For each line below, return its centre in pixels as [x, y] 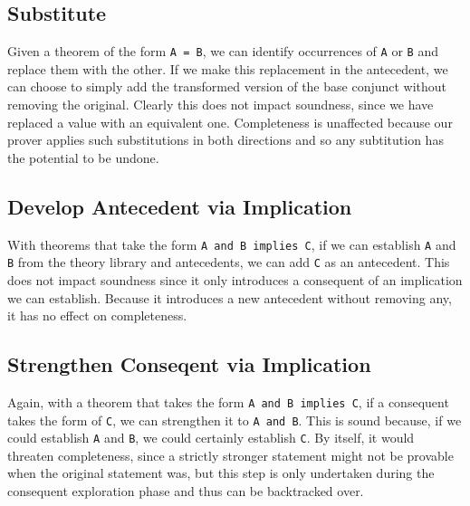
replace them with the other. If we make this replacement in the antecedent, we [228, 68]
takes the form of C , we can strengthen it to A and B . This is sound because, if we [235, 420]
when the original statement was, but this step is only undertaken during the [221, 473]
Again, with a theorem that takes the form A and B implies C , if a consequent [228, 401]
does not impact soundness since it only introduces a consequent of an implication [235, 279]
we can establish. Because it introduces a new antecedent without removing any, [230, 297]
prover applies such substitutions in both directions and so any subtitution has [225, 140]
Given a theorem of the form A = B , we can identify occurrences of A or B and [223, 51]
